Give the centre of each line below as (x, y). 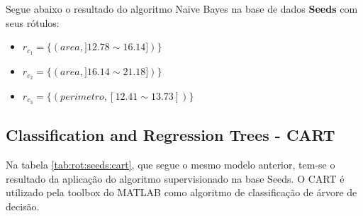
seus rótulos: (33, 22)
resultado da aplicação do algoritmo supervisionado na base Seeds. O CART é (175, 178)
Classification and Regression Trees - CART (171, 135)
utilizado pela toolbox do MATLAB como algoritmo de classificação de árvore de (181, 192)
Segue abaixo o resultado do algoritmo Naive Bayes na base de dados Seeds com (182, 8)
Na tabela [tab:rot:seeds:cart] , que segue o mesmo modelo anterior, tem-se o (171, 164)
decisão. (23, 206)
